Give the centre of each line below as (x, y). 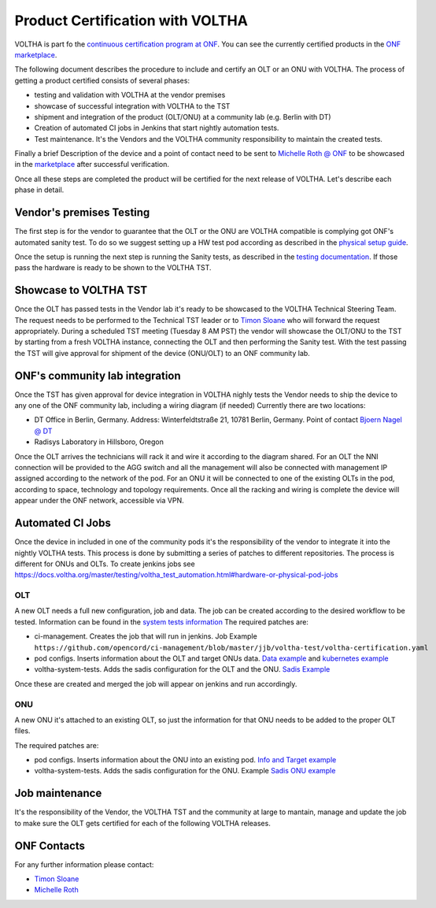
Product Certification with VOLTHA (131, 20)
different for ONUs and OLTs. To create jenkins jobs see (105, 564)
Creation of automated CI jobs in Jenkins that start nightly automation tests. (157, 128)
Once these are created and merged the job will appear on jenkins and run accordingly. (156, 684)
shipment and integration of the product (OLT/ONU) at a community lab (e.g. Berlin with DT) (183, 117)
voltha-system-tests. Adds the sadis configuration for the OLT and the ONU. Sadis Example (182, 669)
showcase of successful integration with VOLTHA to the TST (132, 106)
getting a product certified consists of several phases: (102, 80)
